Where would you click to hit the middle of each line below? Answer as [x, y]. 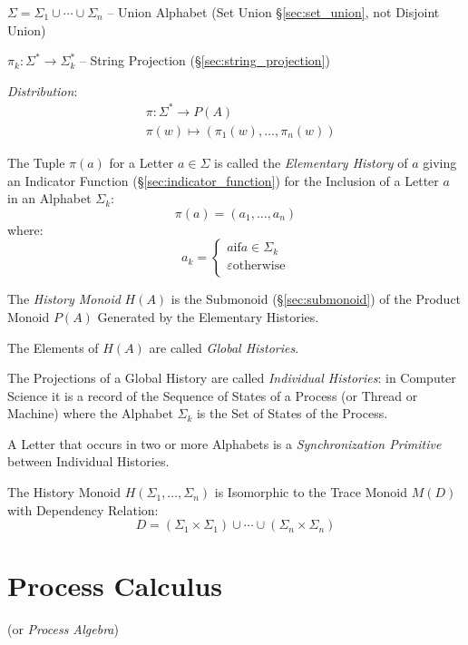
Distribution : [43, 90]
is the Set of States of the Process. [292, 413]
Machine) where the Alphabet [90, 413]
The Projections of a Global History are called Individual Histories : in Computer [232, 378]
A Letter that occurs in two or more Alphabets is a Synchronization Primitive [224, 443]
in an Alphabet [49, 198]
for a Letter [141, 162]
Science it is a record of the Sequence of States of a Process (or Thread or [213, 395]
